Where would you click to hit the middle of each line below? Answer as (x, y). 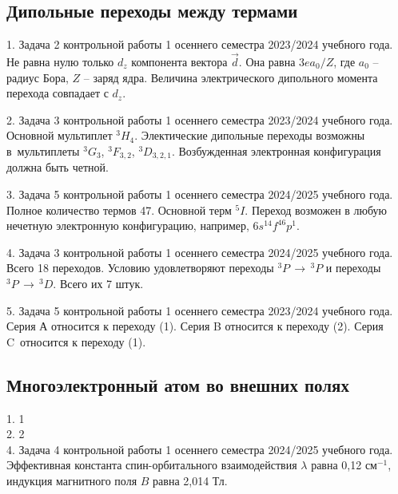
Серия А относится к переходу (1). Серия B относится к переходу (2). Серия (195, 326)
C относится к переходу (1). (76, 341)
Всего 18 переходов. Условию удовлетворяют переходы (140, 268)
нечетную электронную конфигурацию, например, (128, 225)
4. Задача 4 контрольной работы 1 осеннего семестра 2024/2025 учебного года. (200, 449)
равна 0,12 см (344, 465)
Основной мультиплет (60, 135)
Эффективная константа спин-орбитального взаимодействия (152, 465)
